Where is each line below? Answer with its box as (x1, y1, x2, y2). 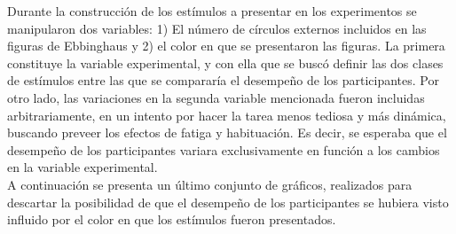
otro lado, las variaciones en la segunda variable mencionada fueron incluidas (7, 88, 425, 106)
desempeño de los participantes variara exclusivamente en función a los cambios (7, 140, 440, 159)
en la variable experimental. (7, 158, 158, 176)
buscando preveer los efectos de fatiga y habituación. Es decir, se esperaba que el (7, 123, 447, 142)
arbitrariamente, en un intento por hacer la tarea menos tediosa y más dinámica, (7, 105, 446, 124)
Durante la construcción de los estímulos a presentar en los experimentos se (7, 2, 417, 19)
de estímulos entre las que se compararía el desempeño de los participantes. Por (7, 71, 439, 90)
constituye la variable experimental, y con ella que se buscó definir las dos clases (7, 53, 444, 72)
